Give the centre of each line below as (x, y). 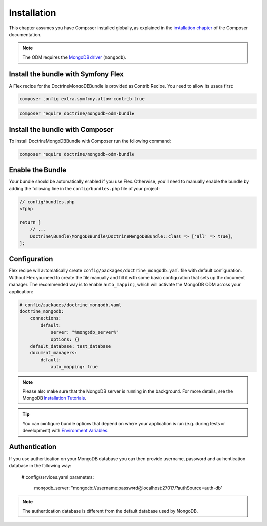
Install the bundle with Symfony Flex (66, 74)
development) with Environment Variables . (66, 430)
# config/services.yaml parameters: (58, 477)
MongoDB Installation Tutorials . (54, 398)
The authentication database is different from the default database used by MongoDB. (110, 511)
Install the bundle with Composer (61, 129)
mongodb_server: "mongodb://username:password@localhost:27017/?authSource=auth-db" (128, 488)
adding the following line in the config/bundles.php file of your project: (85, 188)
